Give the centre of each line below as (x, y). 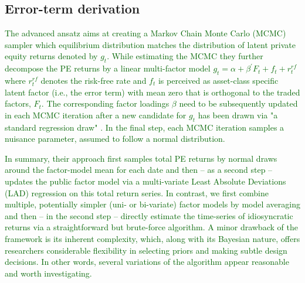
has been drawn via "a (238, 115)
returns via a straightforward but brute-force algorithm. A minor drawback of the (151, 227)
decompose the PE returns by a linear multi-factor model (108, 68)
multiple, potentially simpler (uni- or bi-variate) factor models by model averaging (152, 204)
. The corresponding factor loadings (105, 103)
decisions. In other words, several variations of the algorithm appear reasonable (147, 262)
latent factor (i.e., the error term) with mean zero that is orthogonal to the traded (152, 92)
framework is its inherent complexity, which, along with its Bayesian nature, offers (152, 238)
